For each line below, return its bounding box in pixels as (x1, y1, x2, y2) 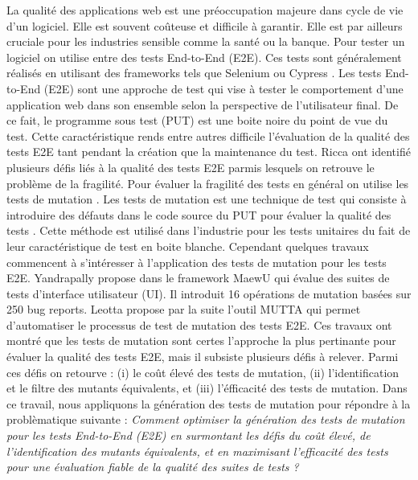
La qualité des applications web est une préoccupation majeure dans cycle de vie (6, 2, 404, 18)
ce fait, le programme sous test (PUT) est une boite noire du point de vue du (6, 112, 388, 129)
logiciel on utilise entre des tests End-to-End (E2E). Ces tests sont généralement (6, 48, 402, 65)
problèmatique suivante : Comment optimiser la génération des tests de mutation (6, 411, 405, 428)
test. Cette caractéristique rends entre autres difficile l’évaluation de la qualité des (6, 127, 410, 144)
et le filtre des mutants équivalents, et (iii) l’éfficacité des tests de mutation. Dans (6, 379, 408, 396)
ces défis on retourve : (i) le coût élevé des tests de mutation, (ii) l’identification (6, 363, 400, 380)
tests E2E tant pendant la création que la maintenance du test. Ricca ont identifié (6, 143, 411, 160)
